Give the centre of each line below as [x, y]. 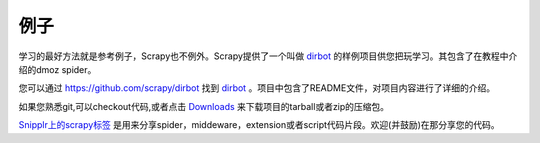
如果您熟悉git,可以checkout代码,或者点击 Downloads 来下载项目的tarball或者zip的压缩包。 [204, 106]
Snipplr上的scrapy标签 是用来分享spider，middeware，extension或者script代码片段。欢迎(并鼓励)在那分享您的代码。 [259, 125]
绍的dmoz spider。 [57, 69]
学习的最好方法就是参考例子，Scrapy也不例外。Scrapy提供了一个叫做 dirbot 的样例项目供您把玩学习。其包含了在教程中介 [268, 56]
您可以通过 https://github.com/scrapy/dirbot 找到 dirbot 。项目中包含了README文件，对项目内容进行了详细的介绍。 [256, 88]
